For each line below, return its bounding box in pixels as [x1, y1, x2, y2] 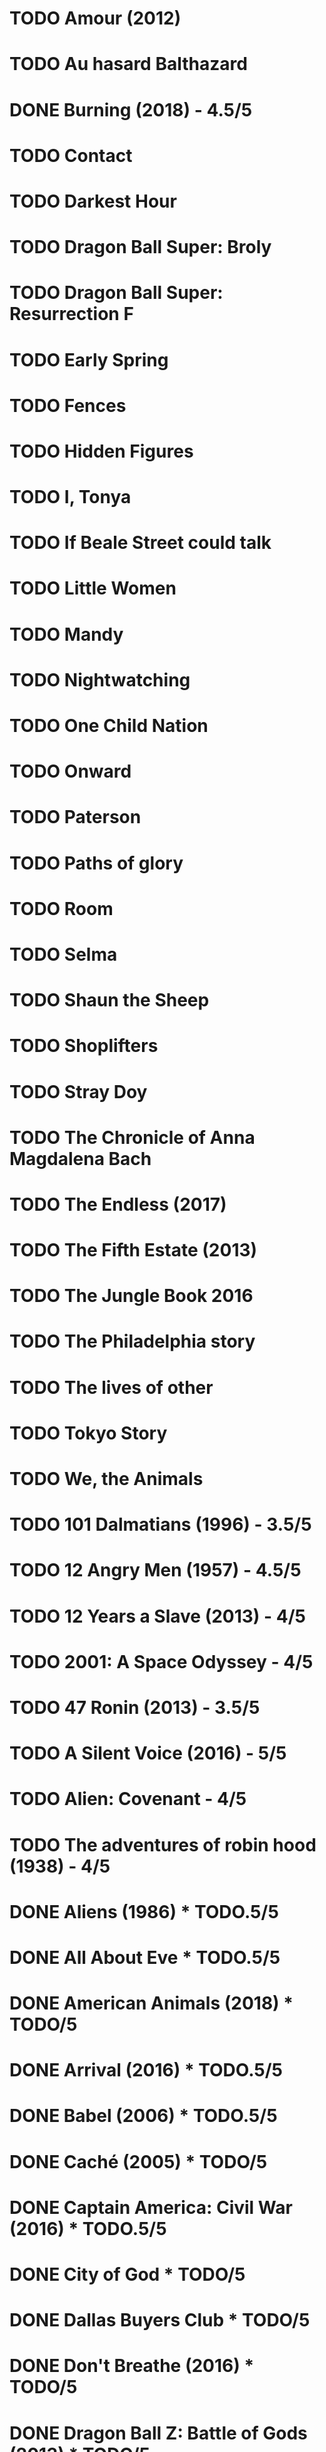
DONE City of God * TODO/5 [9, 2263, 246, 2286]
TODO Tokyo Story [9, 1422, 168, 1444]
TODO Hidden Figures [9, 440, 194, 462]
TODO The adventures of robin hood [9, 1833, 317, 1856]
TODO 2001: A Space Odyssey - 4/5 [9, 1650, 314, 1673]
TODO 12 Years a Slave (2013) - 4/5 [9, 1605, 307, 1627]
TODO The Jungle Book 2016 [9, 1285, 254, 1307]
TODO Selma [9, 943, 118, 966]
